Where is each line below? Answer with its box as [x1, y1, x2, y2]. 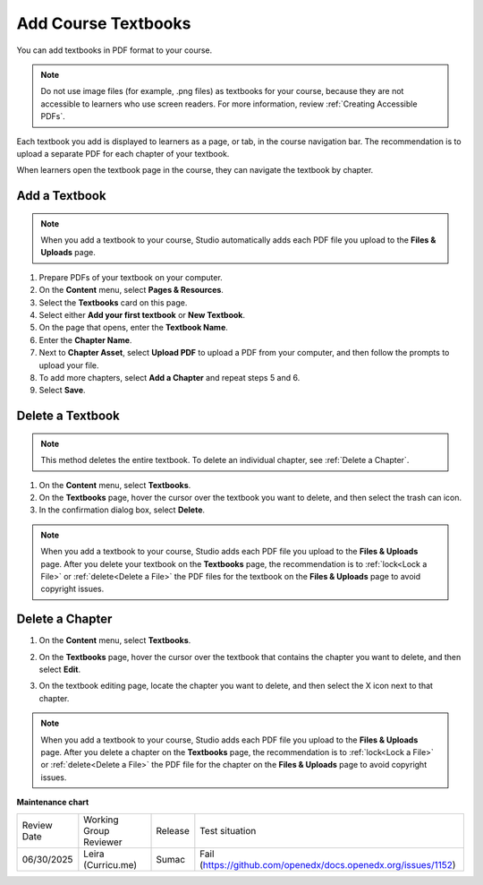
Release [156, 824, 190, 837]
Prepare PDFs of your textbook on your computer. [38, 271, 223, 282]
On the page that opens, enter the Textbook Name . [38, 322, 228, 333]
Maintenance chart [16, 797, 89, 808]
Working [83, 813, 120, 826]
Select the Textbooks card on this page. [38, 296, 188, 308]
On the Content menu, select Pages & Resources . [38, 285, 224, 296]
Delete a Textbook [16, 408, 120, 424]
